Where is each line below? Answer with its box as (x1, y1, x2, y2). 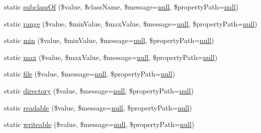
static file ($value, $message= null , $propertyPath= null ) (4, 68, 176, 79)
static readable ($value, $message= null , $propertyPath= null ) (4, 102, 192, 112)
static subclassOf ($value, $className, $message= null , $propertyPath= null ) (4, 1, 239, 11)
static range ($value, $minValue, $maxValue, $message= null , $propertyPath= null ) (4, 18, 257, 28)
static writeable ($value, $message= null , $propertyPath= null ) (4, 119, 195, 129)
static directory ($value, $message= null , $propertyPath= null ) (4, 85, 194, 95)
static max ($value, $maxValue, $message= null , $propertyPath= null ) (4, 51, 218, 62)
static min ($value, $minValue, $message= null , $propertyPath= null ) (4, 35, 214, 45)
